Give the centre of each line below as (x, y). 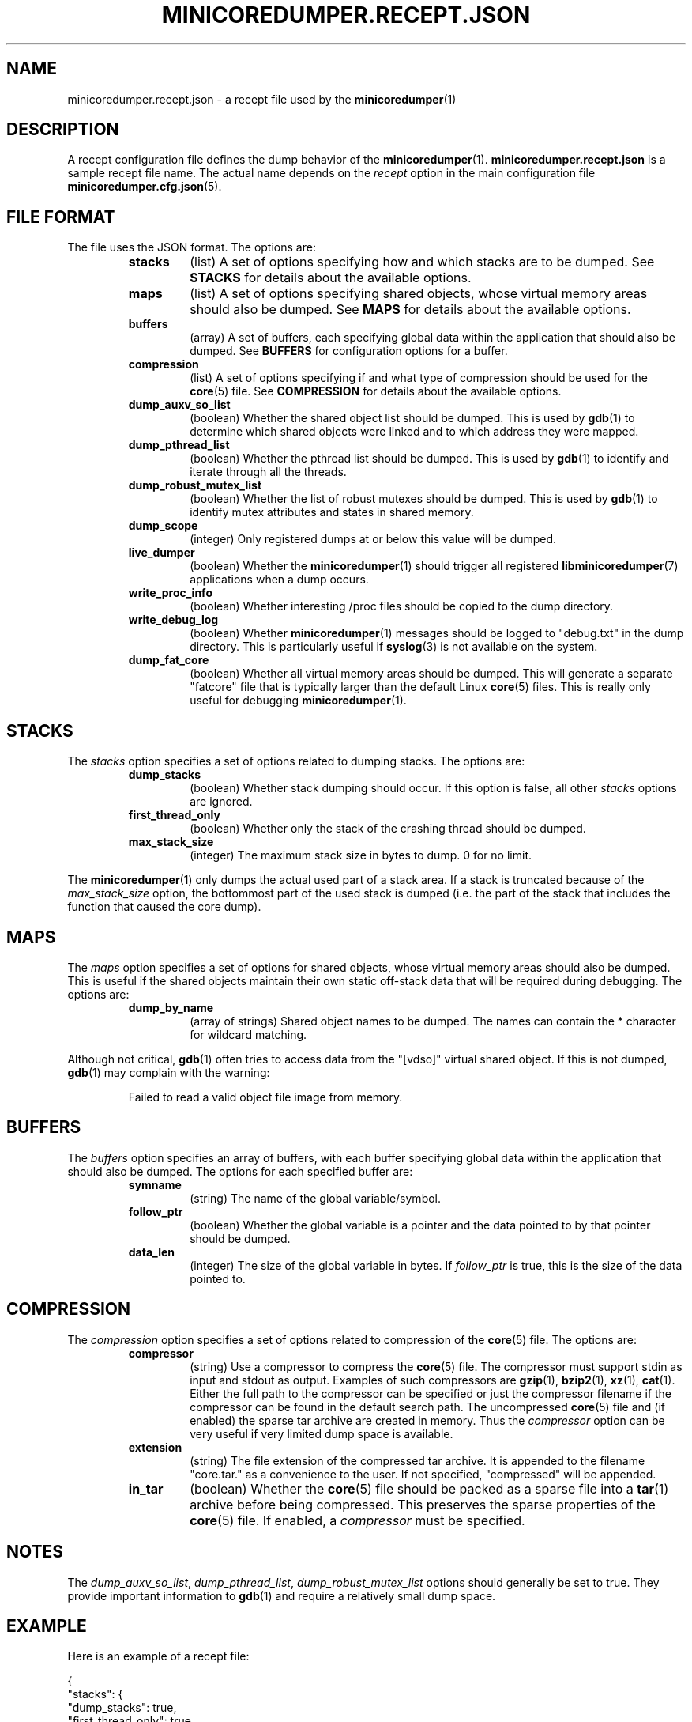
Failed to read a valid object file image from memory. (265, 1097)
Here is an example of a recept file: (158, 1656)
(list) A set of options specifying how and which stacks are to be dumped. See (422, 262)
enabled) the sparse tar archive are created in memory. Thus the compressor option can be (427, 1420)
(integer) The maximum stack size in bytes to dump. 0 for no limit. (361, 855)
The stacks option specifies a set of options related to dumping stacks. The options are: (296, 761)
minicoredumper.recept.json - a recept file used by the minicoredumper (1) (262, 99)
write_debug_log (173, 620)
